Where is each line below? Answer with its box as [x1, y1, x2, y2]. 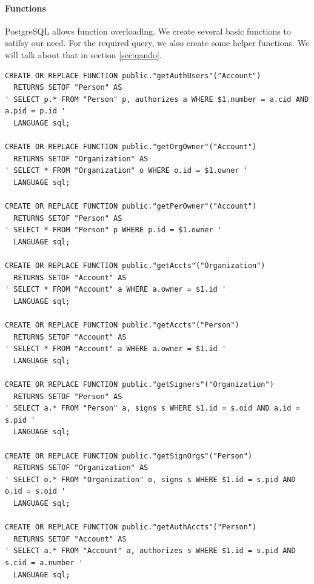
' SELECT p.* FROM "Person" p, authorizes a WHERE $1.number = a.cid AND [5, 95, 309, 104]
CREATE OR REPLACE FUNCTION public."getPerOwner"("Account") [5, 202, 257, 211]
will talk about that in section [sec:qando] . [5, 48, 162, 61]
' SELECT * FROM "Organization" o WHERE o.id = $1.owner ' [5, 166, 248, 175]
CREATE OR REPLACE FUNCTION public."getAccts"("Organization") [5, 261, 266, 270]
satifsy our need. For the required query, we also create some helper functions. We [5, 36, 310, 49]
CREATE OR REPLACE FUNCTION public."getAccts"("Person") [5, 321, 239, 330]
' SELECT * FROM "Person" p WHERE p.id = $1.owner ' [5, 226, 222, 235]
